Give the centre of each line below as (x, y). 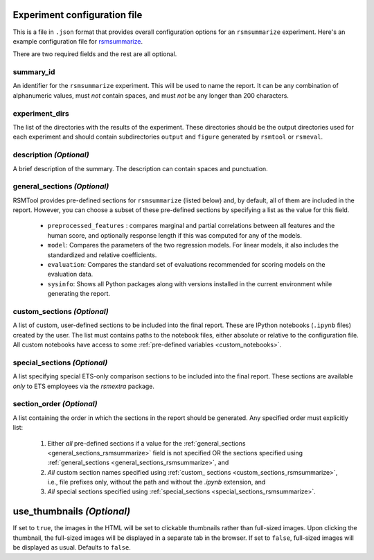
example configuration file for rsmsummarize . (78, 41)
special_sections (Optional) (60, 362)
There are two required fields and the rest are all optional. (95, 54)
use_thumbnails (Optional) (72, 512)
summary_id (34, 72)
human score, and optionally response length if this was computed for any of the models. (175, 235)
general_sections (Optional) (61, 186)
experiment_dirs (41, 113)
